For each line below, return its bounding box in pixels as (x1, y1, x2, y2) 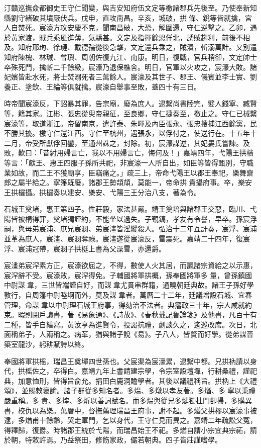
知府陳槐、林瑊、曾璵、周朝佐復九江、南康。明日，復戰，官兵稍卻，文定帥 (4, 51, 250, 62)
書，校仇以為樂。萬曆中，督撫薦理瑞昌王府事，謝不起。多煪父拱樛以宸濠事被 (4, 405, 257, 415)
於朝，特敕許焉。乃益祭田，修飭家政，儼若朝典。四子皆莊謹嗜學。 (4, 434, 222, 445)
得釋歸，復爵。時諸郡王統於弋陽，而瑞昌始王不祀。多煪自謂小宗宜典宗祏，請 (4, 424, 257, 435)
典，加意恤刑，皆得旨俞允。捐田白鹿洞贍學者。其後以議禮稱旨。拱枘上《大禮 (4, 375, 257, 386)
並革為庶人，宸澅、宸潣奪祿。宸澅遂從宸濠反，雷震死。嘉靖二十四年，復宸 (4, 233, 250, 244)
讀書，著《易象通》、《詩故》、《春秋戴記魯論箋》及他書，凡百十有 (46, 309, 257, 320)
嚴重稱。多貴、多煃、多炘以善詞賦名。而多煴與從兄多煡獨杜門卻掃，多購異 (4, 395, 252, 405)
